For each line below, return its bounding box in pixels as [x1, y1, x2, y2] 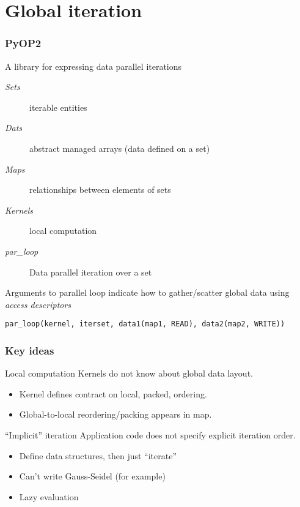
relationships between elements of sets [29, 183, 171, 196]
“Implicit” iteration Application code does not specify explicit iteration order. [5, 428, 296, 441]
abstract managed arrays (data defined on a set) [29, 141, 210, 154]
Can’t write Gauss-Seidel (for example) [19, 470, 166, 483]
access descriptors [5, 298, 71, 310]
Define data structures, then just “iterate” [19, 449, 177, 462]
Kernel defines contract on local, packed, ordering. [19, 387, 207, 400]
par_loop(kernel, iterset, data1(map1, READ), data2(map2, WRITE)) [5, 320, 285, 329]
